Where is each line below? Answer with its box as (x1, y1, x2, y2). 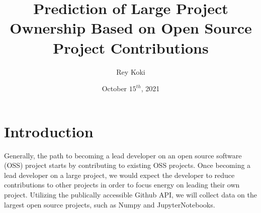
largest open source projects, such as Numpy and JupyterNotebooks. (4, 199, 215, 209)
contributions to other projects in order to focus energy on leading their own (4, 179, 240, 190)
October (102, 83, 127, 94)
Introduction (4, 121, 94, 141)
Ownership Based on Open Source (10, 18, 252, 38)
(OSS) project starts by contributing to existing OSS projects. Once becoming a (4, 160, 251, 170)
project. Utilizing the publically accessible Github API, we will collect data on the (4, 189, 257, 199)
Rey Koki (116, 66, 145, 77)
